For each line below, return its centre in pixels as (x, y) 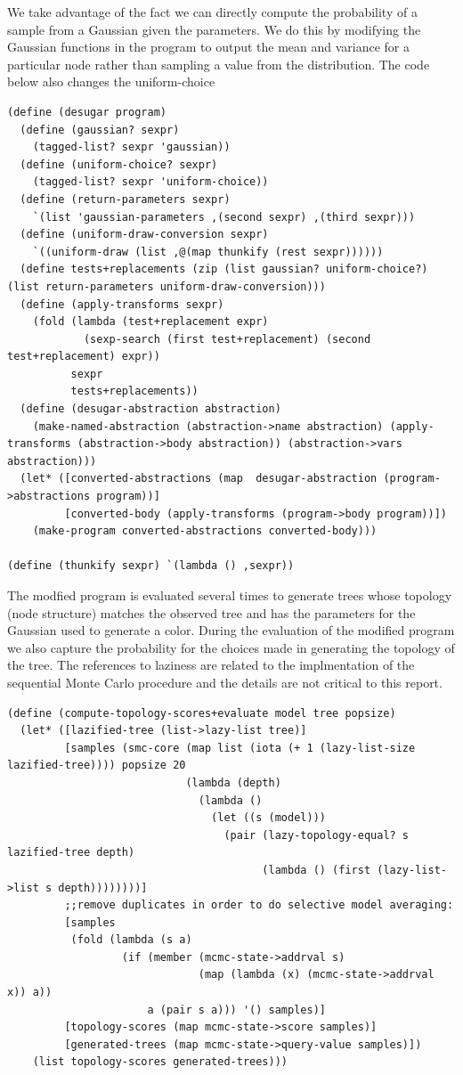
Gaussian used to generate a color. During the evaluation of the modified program (231, 630)
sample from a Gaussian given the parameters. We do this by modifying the (214, 29)
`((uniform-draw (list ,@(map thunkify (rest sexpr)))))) (208, 252)
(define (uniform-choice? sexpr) (119, 164)
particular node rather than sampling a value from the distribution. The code (219, 64)
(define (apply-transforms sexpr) (122, 304)
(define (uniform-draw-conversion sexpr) (144, 235)
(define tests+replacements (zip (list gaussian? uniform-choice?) (224, 269)
